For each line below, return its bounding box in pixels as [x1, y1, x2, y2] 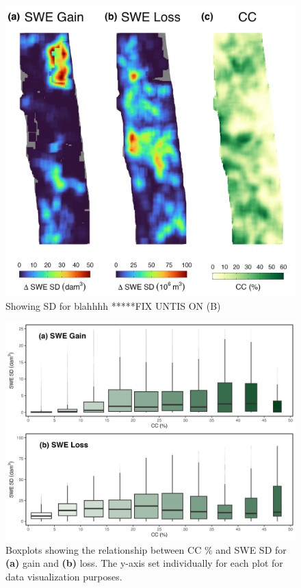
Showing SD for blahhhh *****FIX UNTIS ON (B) [5, 298, 221, 313]
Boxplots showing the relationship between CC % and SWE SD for [5, 542, 287, 556]
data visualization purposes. [5, 569, 122, 583]
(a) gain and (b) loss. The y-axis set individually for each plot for [5, 556, 283, 570]
